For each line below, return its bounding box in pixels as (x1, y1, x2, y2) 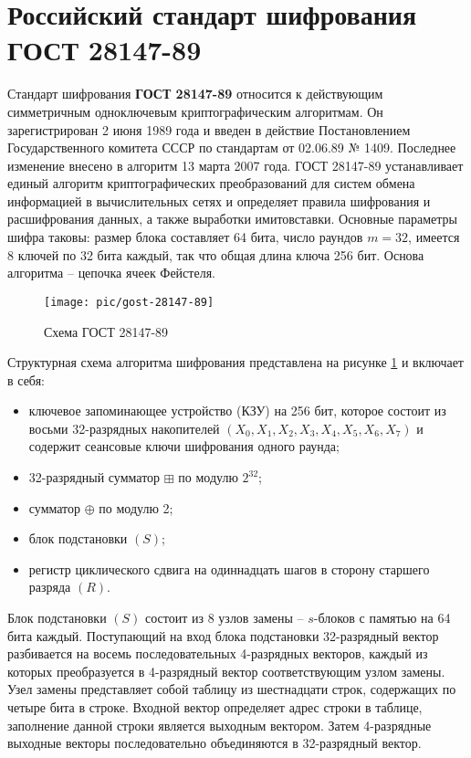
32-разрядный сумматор (28, 468, 161, 487)
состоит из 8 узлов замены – (145, 608, 304, 627)
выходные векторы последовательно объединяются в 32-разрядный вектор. (7, 733, 422, 753)
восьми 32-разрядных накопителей (28, 418, 220, 437)
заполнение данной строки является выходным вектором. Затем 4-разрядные (7, 715, 432, 734)
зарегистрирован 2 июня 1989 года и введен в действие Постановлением (7, 120, 411, 139)
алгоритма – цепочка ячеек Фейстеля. (7, 263, 215, 282)
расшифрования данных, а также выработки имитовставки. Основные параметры (7, 209, 457, 228)
